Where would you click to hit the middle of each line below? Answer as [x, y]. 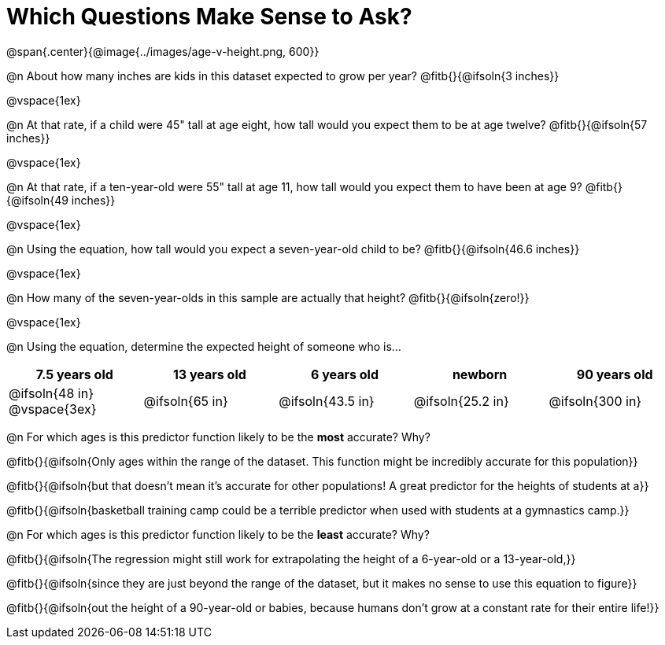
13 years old [209, 374]
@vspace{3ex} [53, 409]
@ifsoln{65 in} [186, 401]
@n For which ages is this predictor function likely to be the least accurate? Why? [218, 534]
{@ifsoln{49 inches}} [61, 200]
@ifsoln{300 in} [595, 401]
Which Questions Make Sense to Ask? [209, 17]
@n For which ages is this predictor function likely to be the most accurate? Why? [218, 437]
